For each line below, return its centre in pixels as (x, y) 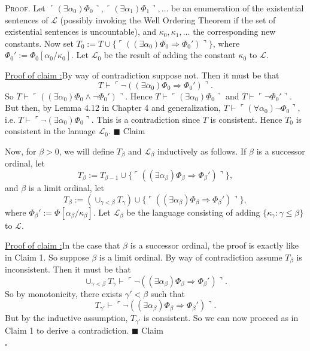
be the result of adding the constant (170, 55)
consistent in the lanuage (50, 131)
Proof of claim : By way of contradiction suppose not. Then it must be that (142, 75)
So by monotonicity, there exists (64, 293)
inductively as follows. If (202, 151)
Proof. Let (25, 8)
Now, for (21, 151)
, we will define (86, 151)
